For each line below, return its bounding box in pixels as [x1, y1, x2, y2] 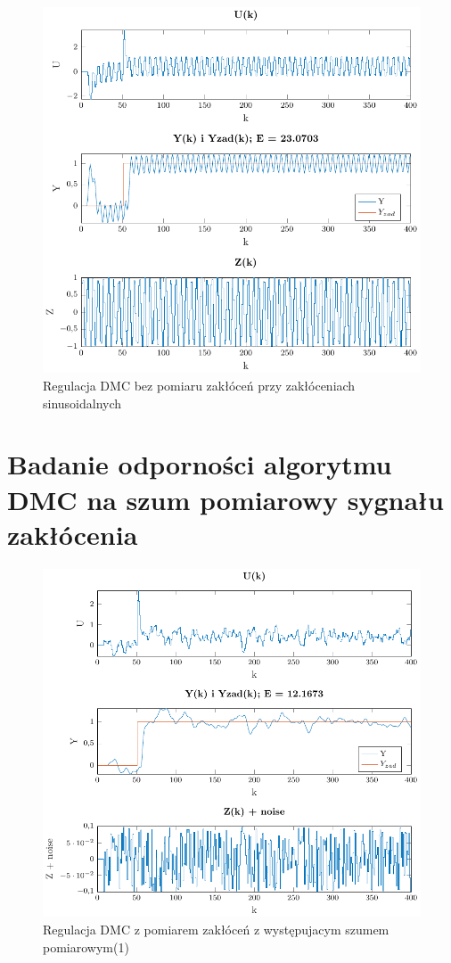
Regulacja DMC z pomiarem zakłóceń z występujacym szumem [43, 920, 389, 939]
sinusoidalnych [43, 393, 122, 412]
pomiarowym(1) [43, 937, 129, 956]
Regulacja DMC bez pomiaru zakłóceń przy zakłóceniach [43, 375, 356, 394]
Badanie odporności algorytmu [7, 446, 392, 482]
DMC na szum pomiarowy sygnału [7, 481, 444, 517]
